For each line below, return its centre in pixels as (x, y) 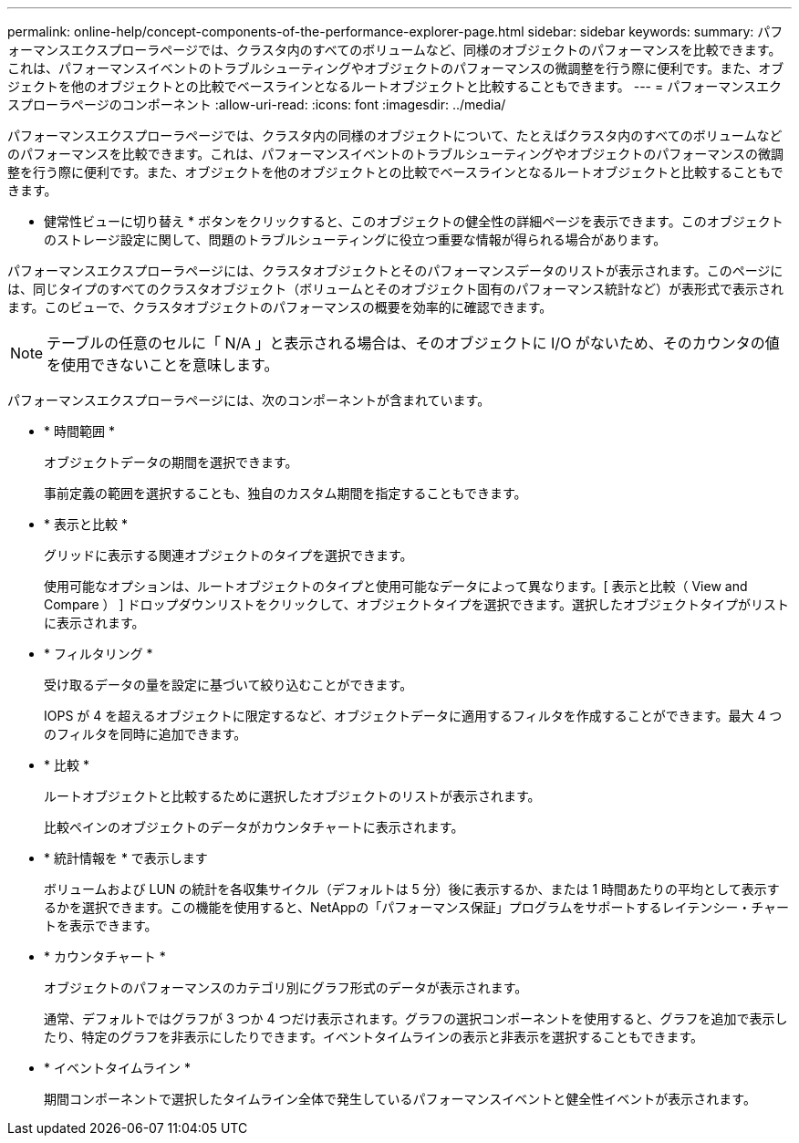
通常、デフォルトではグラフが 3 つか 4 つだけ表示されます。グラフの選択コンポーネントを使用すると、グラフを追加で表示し (416, 1018)
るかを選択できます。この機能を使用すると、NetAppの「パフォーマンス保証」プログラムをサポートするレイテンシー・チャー (417, 907)
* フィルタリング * (99, 654)
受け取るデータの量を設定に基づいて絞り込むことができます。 (228, 685)
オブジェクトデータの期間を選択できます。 (171, 462)
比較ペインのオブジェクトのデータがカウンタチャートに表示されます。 (254, 827)
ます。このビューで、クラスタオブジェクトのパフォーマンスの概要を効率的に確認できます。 (280, 307)
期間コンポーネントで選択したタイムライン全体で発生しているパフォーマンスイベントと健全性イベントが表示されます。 (400, 1099)
